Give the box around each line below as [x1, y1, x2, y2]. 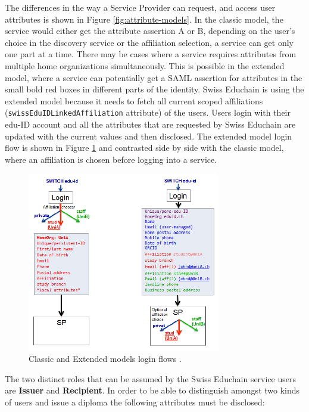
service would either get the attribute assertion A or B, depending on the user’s [5, 24, 295, 37]
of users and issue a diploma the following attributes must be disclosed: [5, 395, 265, 408]
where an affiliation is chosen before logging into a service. [5, 153, 217, 165]
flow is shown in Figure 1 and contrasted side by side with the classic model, [5, 141, 284, 154]
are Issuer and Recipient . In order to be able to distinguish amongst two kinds [5, 384, 300, 396]
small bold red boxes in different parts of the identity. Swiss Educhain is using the [5, 83, 304, 95]
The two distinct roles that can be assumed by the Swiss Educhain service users [5, 372, 296, 385]
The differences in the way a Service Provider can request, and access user [5, 1, 276, 13]
